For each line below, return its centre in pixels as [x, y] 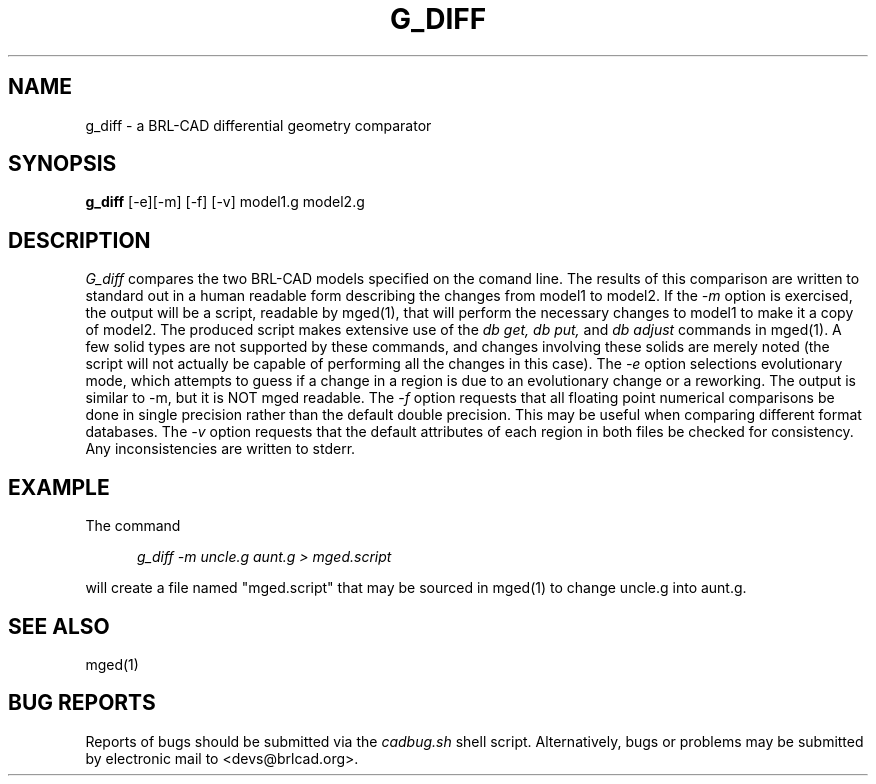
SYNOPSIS [62, 164]
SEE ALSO [59, 626]
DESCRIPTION [79, 240]
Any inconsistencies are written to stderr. [220, 449]
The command [133, 526]
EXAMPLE [59, 487]
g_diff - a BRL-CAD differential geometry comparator [258, 125]
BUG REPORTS [82, 703]
